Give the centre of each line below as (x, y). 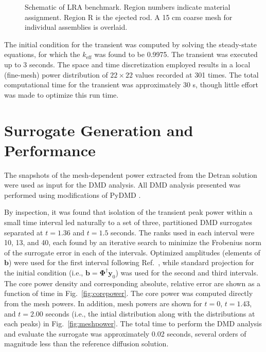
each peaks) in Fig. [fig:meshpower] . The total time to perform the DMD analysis (133, 323)
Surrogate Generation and (99, 130)
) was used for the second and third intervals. (187, 272)
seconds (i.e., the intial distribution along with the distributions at (150, 313)
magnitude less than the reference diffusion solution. (86, 344)
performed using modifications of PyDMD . (73, 194)
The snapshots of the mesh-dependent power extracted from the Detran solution (131, 174)
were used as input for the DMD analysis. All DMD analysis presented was (122, 185)
